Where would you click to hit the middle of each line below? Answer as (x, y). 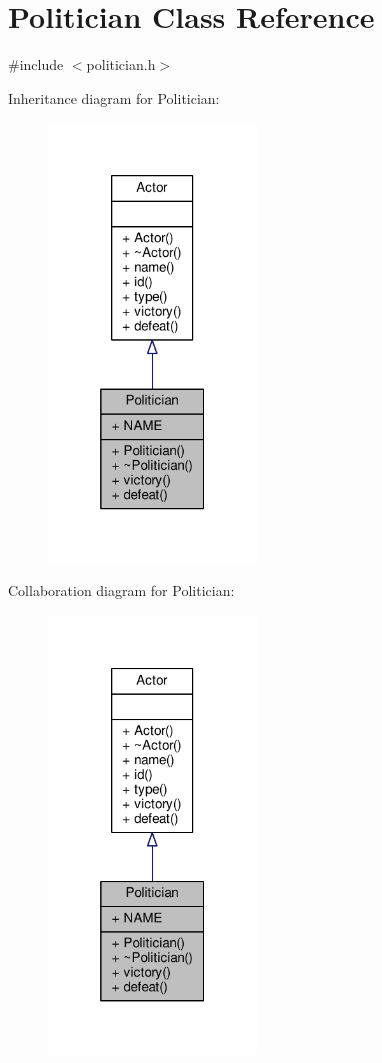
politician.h (121, 64)
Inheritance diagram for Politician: (114, 97)
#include (36, 64)
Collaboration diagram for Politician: (121, 590)
